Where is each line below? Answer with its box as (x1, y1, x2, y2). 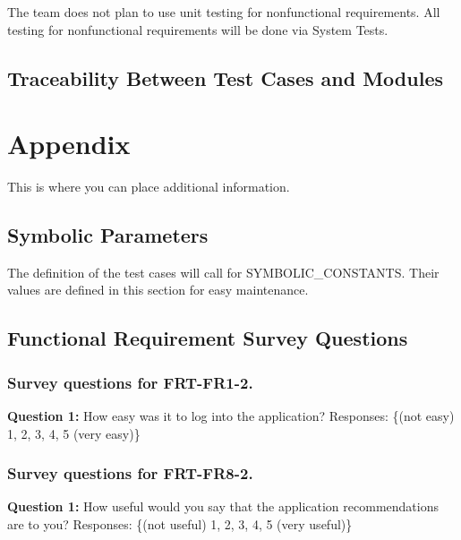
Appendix (7, 125, 131, 162)
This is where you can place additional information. (7, 177, 290, 196)
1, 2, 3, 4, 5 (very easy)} (7, 424, 141, 442)
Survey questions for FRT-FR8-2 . (7, 462, 253, 484)
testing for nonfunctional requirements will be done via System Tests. (7, 20, 388, 39)
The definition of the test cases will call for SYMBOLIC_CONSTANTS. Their (7, 262, 440, 281)
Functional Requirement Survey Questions (7, 324, 408, 352)
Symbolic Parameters (7, 221, 209, 249)
